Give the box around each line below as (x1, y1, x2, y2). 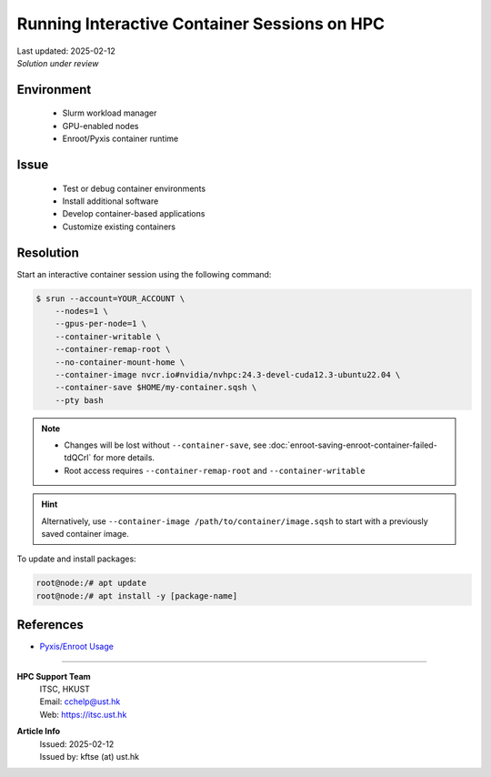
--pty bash (55, 395, 104, 405)
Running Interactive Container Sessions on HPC (16, 14, 386, 34)
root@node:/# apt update (35, 578, 147, 589)
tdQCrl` (64, 452, 92, 463)
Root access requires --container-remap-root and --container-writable (64, 465, 366, 476)
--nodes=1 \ (55, 306, 109, 316)
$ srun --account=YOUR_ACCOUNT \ (35, 293, 185, 304)
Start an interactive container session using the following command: (16, 268, 272, 279)
